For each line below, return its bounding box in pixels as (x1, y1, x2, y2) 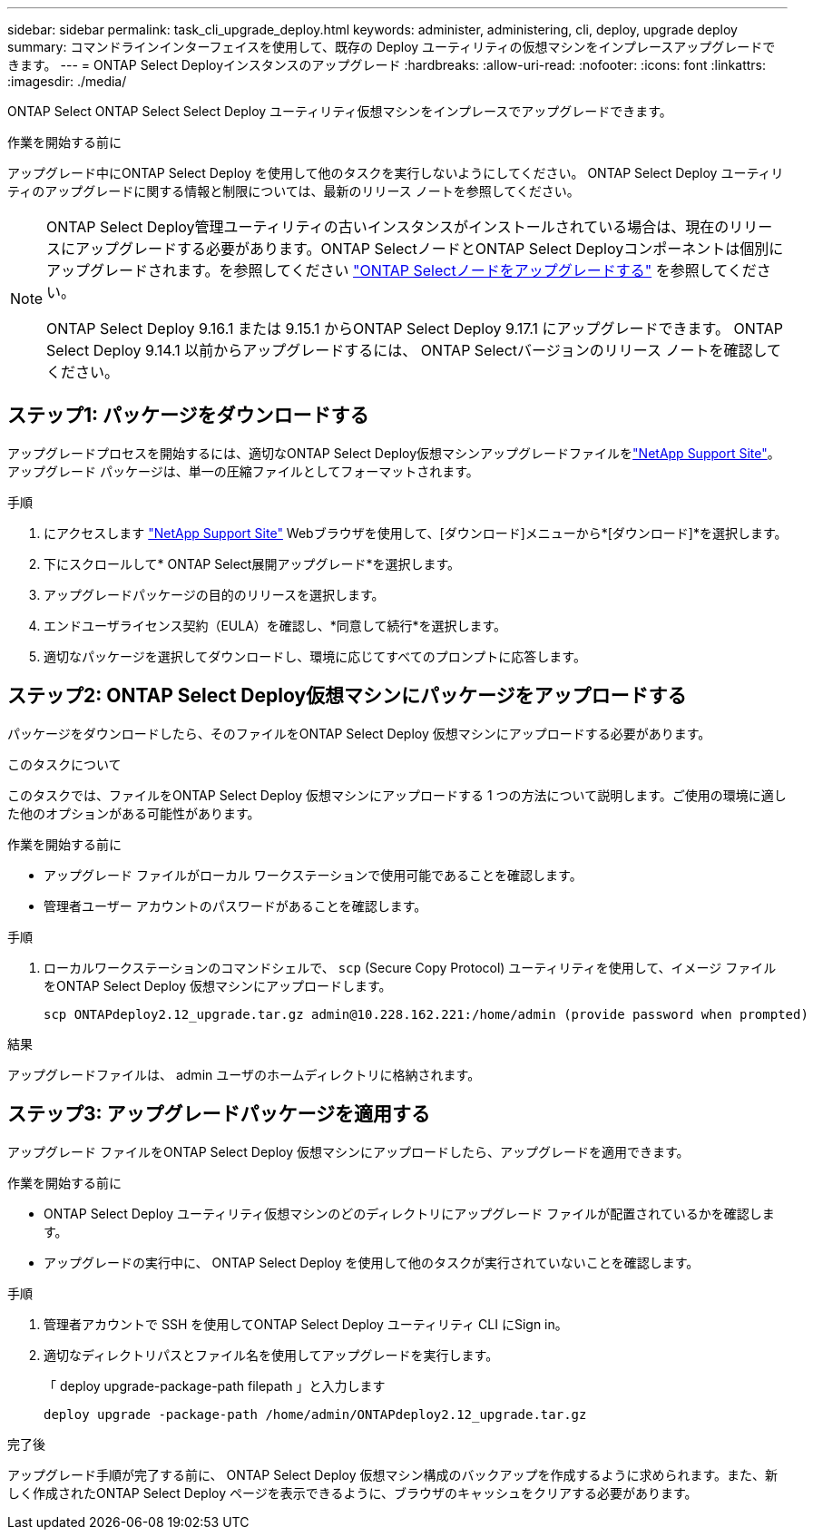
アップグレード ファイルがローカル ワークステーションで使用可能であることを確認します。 (44, 866, 583, 883)
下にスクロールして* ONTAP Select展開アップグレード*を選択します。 (44, 555, 461, 572)
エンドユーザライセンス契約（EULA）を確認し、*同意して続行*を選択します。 (44, 617, 507, 633)
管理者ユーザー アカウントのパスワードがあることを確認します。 (44, 897, 427, 914)
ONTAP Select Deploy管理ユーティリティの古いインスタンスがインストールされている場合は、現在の (46, 218, 730, 236)
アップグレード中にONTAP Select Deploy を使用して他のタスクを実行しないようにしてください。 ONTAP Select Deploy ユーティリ (7, 165, 784, 181)
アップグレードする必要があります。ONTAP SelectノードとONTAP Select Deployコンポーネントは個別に (75, 240, 784, 258)
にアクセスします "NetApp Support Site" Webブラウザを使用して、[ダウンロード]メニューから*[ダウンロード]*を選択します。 (44, 524, 788, 541)
